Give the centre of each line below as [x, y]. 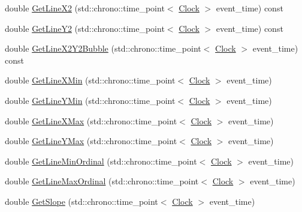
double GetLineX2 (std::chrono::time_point [85, 8]
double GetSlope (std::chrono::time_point [81, 201]
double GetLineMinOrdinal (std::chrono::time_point [101, 161]
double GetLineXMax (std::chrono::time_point [91, 120]
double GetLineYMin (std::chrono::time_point [90, 100]
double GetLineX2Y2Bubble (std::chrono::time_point [103, 48]
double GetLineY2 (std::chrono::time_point [85, 28]
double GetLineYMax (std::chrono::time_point [91, 141]
